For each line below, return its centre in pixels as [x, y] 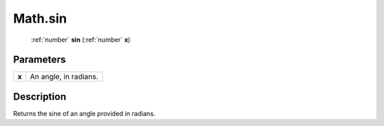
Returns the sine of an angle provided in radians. [84, 113]
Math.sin [40, 18]
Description [40, 97]
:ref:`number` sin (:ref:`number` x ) [81, 40]
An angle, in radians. [64, 76]
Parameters [39, 60]
